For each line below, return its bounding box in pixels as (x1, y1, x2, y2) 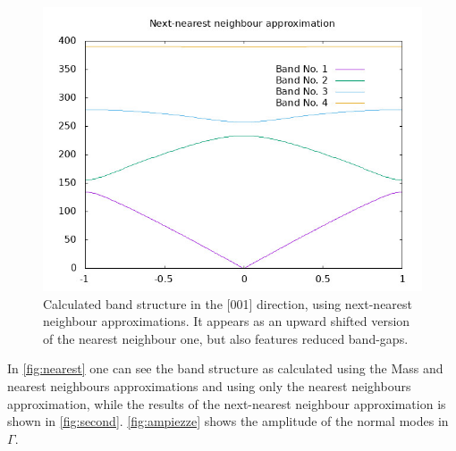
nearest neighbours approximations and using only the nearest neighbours (7, 376, 411, 395)
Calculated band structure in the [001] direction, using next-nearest (43, 294, 413, 313)
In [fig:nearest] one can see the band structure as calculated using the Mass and (7, 359, 443, 378)
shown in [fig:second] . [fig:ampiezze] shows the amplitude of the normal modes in (7, 412, 449, 430)
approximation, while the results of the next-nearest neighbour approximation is (7, 394, 446, 413)
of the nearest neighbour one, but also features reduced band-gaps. (43, 329, 409, 347)
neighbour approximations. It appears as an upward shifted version (43, 312, 410, 330)
